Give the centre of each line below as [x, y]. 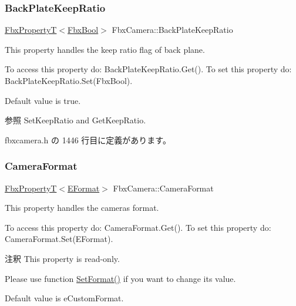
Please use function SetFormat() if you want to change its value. [120, 278]
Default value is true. [43, 100]
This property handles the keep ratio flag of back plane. [105, 49]
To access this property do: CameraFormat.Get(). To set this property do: [138, 227]
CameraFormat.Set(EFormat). [59, 239]
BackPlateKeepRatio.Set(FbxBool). [69, 80]
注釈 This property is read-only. [62, 258]
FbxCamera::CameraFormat [163, 188]
